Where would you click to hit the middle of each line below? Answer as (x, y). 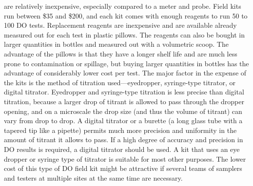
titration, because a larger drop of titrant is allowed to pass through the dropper (124, 101)
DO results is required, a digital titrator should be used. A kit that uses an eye (122, 149)
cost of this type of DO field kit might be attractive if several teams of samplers (123, 168)
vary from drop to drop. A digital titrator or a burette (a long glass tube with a (123, 121)
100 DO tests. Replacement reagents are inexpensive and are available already (120, 25)
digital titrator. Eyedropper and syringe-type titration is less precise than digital (124, 92)
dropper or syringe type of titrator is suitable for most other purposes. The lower (125, 158)
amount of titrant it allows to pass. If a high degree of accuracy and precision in (124, 139)
